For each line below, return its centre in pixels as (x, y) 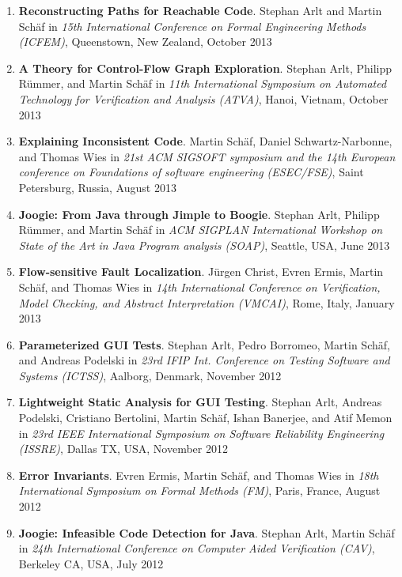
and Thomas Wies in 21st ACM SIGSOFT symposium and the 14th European (207, 156)
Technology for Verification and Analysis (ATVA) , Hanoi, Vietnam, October (203, 98)
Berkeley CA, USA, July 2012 (91, 563)
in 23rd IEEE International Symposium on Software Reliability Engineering (201, 433)
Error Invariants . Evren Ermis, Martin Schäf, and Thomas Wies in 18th (199, 475)
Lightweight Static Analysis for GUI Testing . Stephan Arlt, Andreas (200, 402)
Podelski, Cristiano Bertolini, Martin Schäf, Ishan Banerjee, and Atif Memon (205, 418)
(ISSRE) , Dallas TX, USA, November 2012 (123, 449)
